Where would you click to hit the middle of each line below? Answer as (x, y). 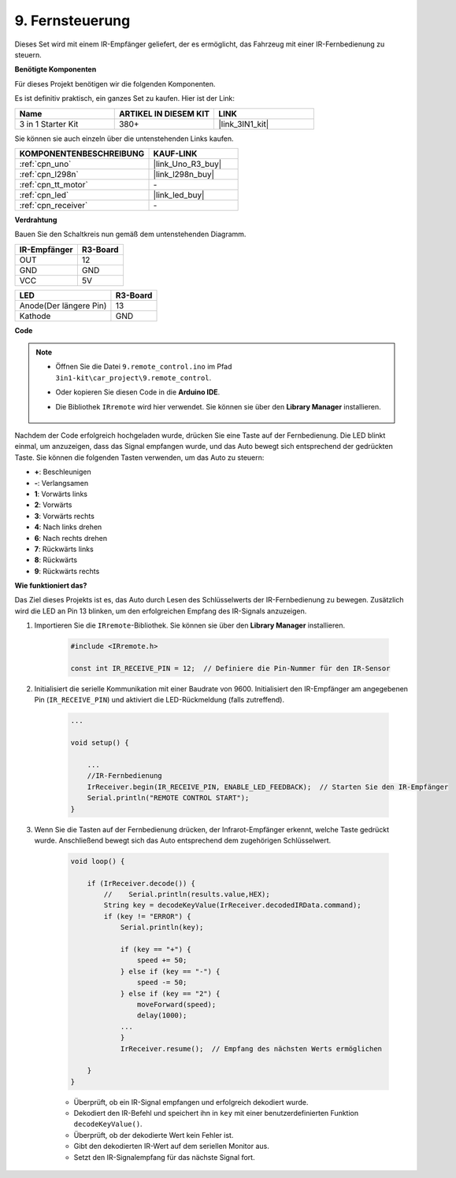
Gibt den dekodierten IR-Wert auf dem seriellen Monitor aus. (171, 1147)
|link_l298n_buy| (184, 174)
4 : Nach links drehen (68, 527)
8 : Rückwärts (56, 560)
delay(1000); (162, 1015)
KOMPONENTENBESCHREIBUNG (82, 154)
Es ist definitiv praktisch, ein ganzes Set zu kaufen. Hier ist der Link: (125, 98)
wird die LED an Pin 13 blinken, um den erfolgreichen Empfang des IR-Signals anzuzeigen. (161, 611)
